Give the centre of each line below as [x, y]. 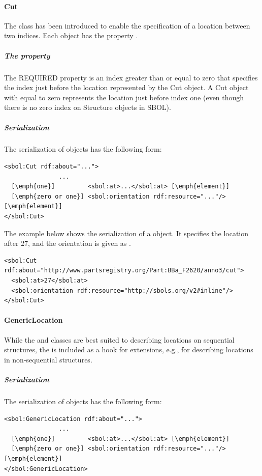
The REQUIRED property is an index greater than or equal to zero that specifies [131, 77]
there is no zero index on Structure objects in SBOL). [88, 107]
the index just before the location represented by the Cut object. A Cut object [126, 87]
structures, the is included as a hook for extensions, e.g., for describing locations [129, 349]
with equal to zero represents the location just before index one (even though [124, 97]
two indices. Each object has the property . [71, 35]
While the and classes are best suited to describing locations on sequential [119, 339]
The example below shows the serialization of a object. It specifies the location [126, 233]
